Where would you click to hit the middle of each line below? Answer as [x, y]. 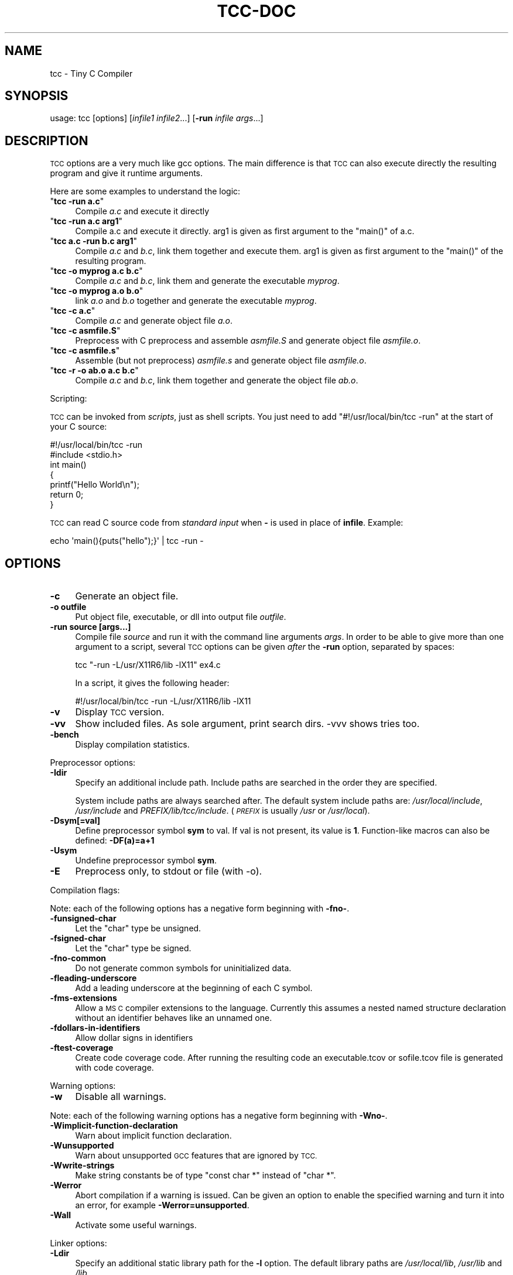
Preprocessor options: [93, 763]
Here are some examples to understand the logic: [145, 191]
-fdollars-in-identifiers [95, 1028]
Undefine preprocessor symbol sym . [146, 861]
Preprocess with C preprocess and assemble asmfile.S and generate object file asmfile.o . [248, 341]
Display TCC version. [120, 712]
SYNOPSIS [37, 96]
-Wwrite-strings [82, 1166]
